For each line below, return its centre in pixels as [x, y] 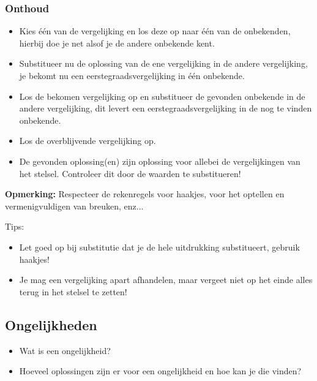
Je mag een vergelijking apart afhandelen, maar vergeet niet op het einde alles [166, 280]
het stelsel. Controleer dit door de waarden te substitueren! [130, 173]
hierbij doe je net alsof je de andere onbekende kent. [117, 43]
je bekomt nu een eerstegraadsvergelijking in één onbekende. [132, 75]
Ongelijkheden [51, 324]
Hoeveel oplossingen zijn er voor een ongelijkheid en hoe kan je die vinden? [160, 371]
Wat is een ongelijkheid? [65, 350]
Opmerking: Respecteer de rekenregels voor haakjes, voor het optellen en [145, 194]
